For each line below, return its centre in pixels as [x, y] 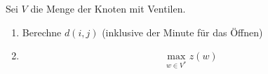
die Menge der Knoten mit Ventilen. [108, 8]
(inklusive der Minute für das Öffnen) [182, 32]
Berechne [42, 32]
